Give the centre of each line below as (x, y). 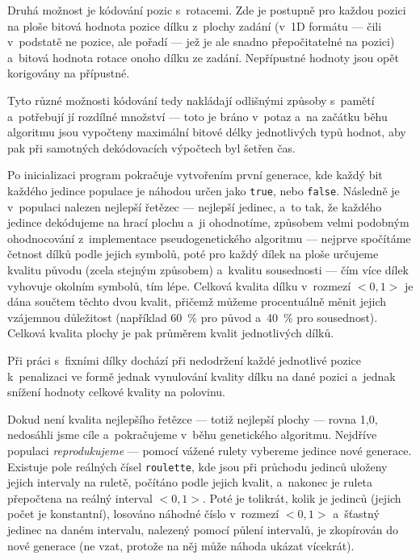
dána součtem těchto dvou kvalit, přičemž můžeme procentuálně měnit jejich (197, 301)
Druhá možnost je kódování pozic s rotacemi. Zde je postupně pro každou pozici (207, 10)
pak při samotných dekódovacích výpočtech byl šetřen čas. (151, 147)
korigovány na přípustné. (69, 73)
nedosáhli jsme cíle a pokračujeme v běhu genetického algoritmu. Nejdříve (192, 435)
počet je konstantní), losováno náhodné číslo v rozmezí (143, 514)
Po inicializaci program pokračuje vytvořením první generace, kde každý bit (195, 175)
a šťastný (356, 514)
